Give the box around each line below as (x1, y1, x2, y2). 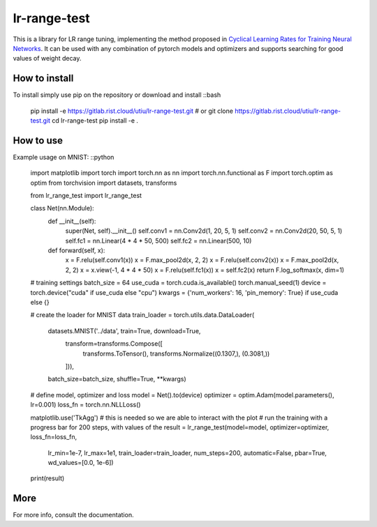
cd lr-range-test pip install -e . (52, 116, 139, 125)
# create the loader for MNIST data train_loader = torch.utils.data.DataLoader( (30, 311, 255, 319)
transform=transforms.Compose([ (65, 339, 163, 348)
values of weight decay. (13, 54, 82, 63)
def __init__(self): (47, 217, 96, 225)
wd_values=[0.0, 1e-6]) (47, 459, 114, 467)
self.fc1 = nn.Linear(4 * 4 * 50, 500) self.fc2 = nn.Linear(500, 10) (65, 236, 252, 245)
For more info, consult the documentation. (13, 511, 134, 519)
